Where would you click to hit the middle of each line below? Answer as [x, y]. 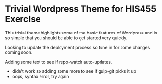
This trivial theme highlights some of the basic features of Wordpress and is [81, 33]
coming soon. [19, 52]
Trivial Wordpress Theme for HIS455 [81, 9]
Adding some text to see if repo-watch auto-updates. [59, 62]
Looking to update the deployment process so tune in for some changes [78, 47]
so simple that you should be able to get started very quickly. [66, 38]
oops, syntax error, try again [40, 76]
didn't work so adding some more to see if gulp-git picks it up [74, 71]
